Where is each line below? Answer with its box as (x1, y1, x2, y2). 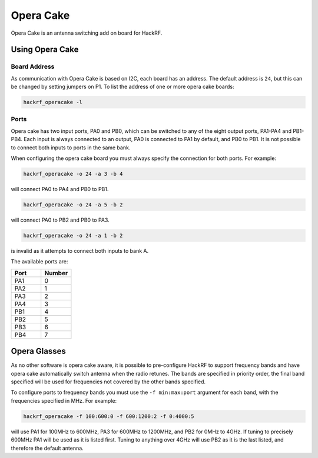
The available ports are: (11, 258, 68, 265)
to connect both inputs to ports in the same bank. (11, 144, 131, 151)
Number (44, 269, 68, 277)
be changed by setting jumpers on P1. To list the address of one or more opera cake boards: (11, 83, 234, 91)
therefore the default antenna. (11, 444, 84, 452)
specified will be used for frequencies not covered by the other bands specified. (11, 378, 206, 385)
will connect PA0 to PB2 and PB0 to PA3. (11, 216, 110, 223)
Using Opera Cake (11, 45, 79, 55)
